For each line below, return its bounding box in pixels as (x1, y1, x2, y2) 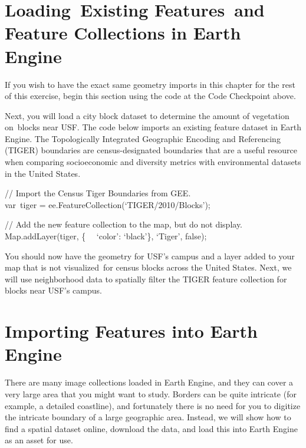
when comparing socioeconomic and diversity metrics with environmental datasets (5, 156, 301, 168)
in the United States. (5, 167, 81, 179)
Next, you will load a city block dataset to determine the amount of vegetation (5, 109, 289, 121)
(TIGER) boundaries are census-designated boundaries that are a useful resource (5, 144, 297, 156)
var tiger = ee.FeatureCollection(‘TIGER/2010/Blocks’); (5, 198, 210, 210)
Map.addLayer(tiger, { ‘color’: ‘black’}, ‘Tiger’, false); (5, 230, 207, 242)
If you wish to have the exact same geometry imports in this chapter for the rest (5, 78, 295, 90)
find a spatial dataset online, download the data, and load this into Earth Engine (5, 422, 298, 434)
